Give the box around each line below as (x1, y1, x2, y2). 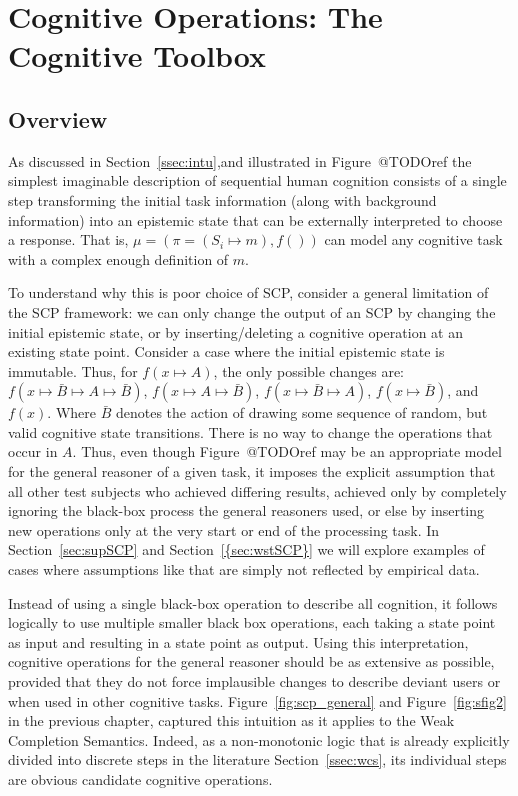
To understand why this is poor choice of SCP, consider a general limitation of (8, 282, 489, 303)
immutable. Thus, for (8, 360, 138, 381)
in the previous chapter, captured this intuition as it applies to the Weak (8, 710, 455, 731)
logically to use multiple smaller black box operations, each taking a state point (8, 612, 496, 633)
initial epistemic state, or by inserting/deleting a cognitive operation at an (8, 321, 463, 342)
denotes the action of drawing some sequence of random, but (115, 402, 488, 423)
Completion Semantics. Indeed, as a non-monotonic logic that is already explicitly (8, 729, 510, 750)
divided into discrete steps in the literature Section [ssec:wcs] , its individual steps (8, 749, 507, 770)
